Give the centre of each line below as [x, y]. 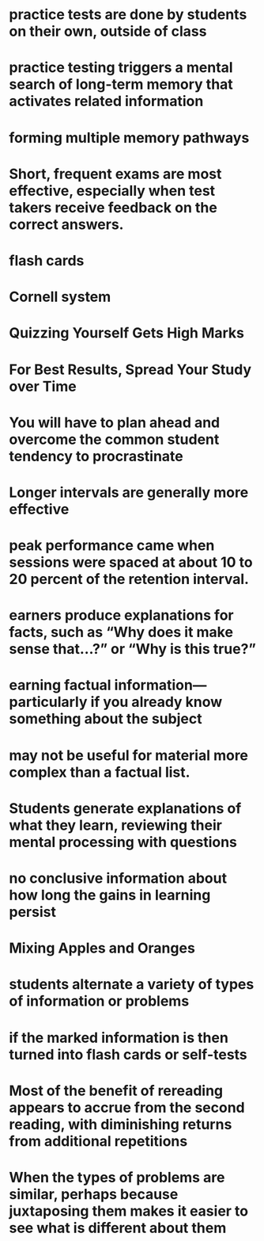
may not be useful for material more [128, 755]
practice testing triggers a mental [121, 68]
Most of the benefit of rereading [116, 1090]
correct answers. [66, 224]
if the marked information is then [119, 1038]
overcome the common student [114, 439]
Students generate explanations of [125, 808]
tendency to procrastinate [96, 456]
